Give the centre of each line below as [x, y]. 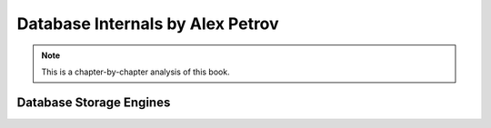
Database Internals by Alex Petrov [148, 24]
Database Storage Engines [94, 102]
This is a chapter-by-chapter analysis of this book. [136, 72]
